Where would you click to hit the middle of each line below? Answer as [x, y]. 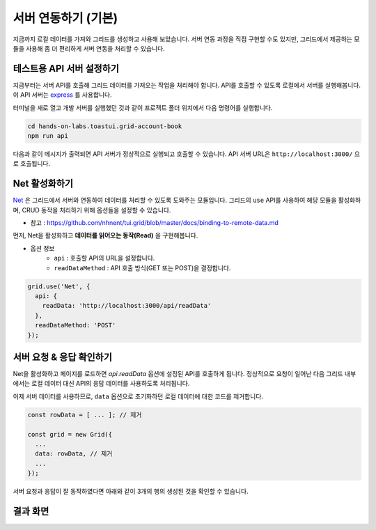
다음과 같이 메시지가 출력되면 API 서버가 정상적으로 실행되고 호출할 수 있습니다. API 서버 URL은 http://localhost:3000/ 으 [187, 154]
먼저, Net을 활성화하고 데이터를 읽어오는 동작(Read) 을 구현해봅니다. [105, 235]
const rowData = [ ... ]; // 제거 [85, 415]
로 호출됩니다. [32, 164]
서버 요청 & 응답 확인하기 [63, 357]
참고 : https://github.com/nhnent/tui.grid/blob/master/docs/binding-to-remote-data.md [154, 223]
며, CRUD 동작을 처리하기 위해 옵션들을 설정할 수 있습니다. [92, 210]
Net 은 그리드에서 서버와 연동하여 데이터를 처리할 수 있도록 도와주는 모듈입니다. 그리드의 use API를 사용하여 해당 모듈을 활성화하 [187, 200]
